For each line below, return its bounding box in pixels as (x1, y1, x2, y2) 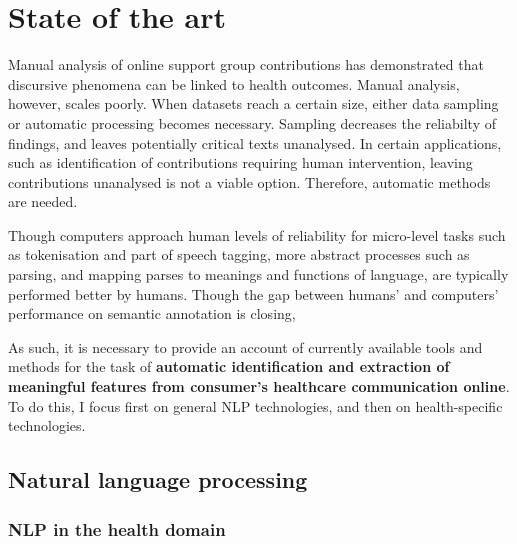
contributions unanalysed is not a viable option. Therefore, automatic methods (8, 171, 491, 192)
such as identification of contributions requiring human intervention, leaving (8, 152, 473, 173)
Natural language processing (8, 464, 308, 495)
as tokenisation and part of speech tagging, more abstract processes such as (8, 244, 470, 265)
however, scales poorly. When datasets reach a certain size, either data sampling (8, 93, 499, 114)
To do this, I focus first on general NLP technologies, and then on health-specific (8, 395, 503, 416)
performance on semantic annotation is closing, (8, 303, 296, 324)
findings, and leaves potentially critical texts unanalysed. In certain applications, (8, 132, 502, 153)
